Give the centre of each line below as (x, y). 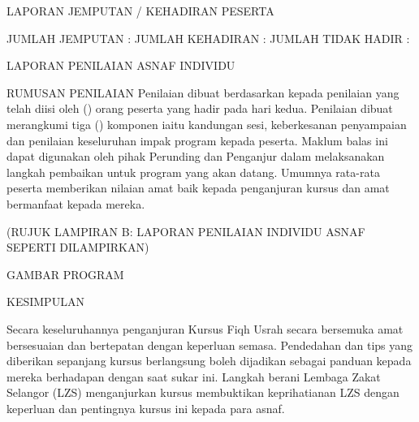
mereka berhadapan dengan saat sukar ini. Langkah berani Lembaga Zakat (194, 376)
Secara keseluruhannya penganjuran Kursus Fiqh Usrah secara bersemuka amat (205, 328)
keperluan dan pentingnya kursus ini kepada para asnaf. (146, 408)
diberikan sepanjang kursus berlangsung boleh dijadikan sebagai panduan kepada (209, 361)
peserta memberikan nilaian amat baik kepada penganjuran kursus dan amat (198, 188)
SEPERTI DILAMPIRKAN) (78, 247)
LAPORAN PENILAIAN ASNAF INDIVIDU (121, 65)
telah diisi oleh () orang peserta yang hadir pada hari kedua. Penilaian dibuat (200, 108)
